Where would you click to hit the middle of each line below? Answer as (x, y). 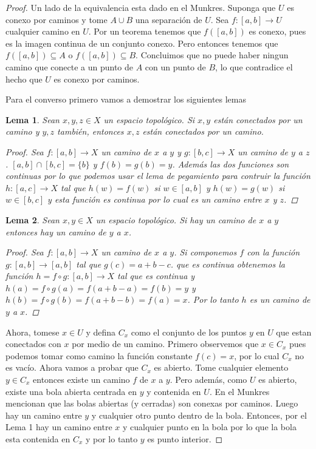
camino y (22, 131)
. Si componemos (205, 252)
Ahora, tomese (33, 332)
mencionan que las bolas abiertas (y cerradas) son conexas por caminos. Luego (152, 403)
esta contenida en (38, 439)
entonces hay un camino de (56, 231)
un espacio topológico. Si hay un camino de (176, 219)
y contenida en (174, 391)
